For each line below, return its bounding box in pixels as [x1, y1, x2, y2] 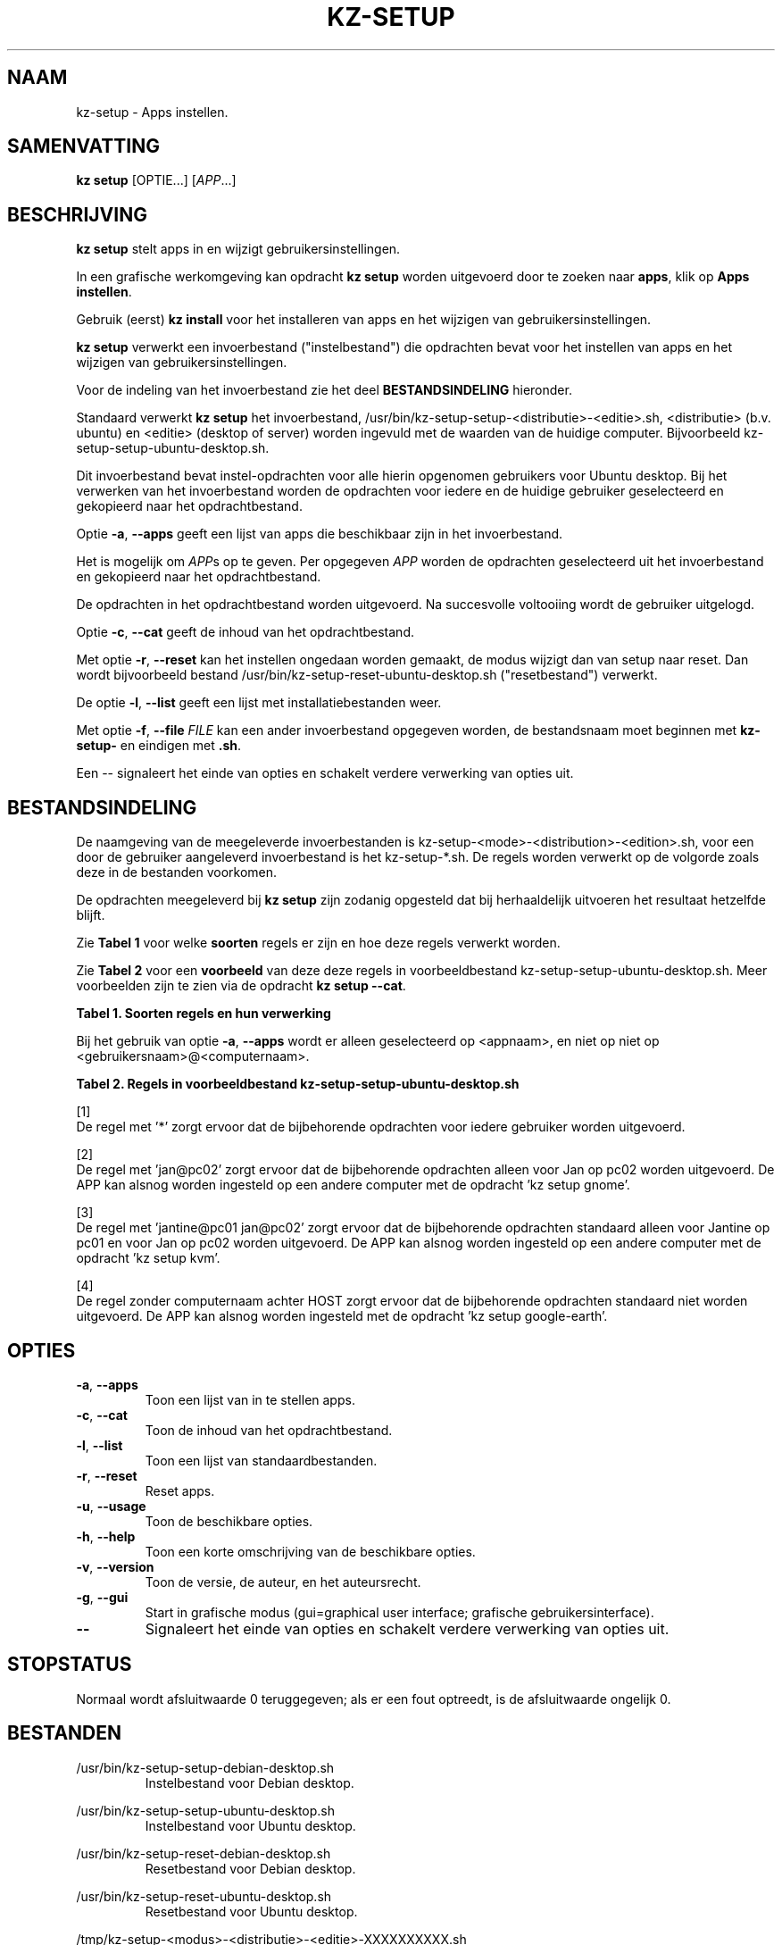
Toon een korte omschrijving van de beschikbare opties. [145, 1543, 476, 1559]
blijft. [76, 907, 105, 923]
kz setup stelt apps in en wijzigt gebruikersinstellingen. [76, 241, 401, 257]
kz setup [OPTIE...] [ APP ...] [76, 172, 237, 188]
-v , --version [76, 1558, 154, 1574]
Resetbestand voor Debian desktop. [145, 1860, 356, 1876]
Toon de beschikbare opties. [145, 1513, 313, 1529]
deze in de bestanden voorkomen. [76, 864, 278, 881]
